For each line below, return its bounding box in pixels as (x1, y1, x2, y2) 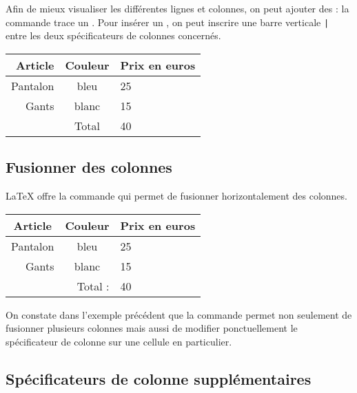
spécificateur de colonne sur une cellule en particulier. (6, 334, 232, 348)
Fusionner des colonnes (6, 156, 172, 178)
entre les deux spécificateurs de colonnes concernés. (6, 28, 221, 43)
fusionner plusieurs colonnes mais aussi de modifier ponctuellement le (6, 321, 298, 335)
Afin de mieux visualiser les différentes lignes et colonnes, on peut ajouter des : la (6, 1, 349, 15)
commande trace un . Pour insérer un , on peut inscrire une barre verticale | (6, 14, 329, 29)
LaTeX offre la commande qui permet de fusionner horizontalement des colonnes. (6, 189, 347, 203)
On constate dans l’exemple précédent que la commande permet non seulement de (6, 307, 352, 321)
